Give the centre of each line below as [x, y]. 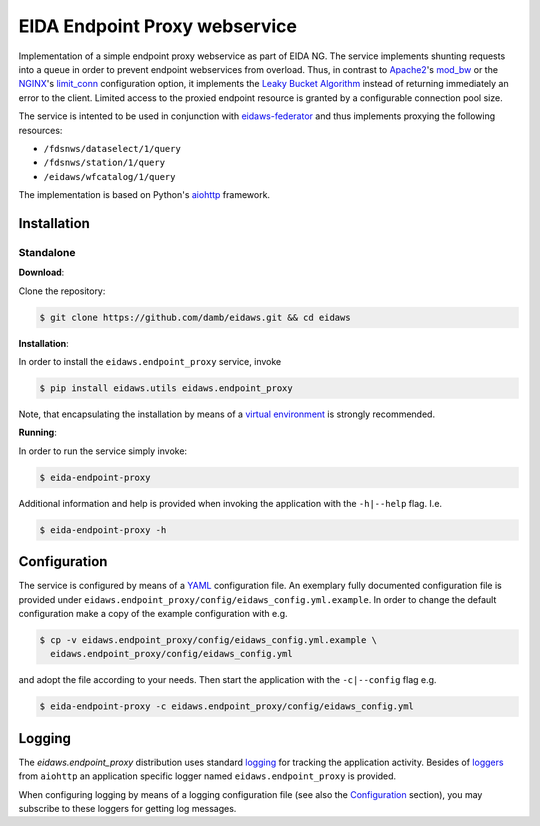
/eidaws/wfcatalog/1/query [109, 176]
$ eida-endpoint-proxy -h [103, 529]
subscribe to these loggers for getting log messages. [127, 808]
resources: [40, 130]
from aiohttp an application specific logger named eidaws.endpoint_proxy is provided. [207, 776]
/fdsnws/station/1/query [104, 163]
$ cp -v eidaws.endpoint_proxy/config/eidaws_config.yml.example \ [208, 639]
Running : [37, 432]
